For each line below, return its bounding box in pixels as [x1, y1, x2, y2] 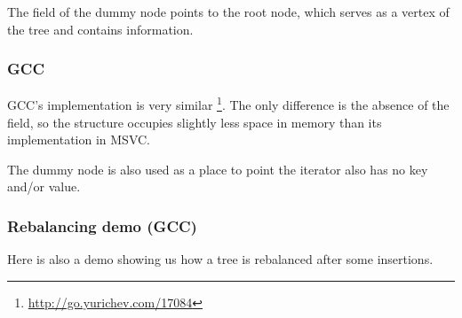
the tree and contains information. [7, 19, 194, 38]
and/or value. [7, 177, 81, 196]
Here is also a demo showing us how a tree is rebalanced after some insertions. [7, 250, 434, 268]
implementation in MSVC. [7, 130, 151, 149]
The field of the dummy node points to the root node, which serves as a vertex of [7, 3, 450, 20]
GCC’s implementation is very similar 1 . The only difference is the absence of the [7, 93, 450, 114]
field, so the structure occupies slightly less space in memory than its [7, 112, 382, 131]
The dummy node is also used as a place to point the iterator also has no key [7, 159, 428, 178]
